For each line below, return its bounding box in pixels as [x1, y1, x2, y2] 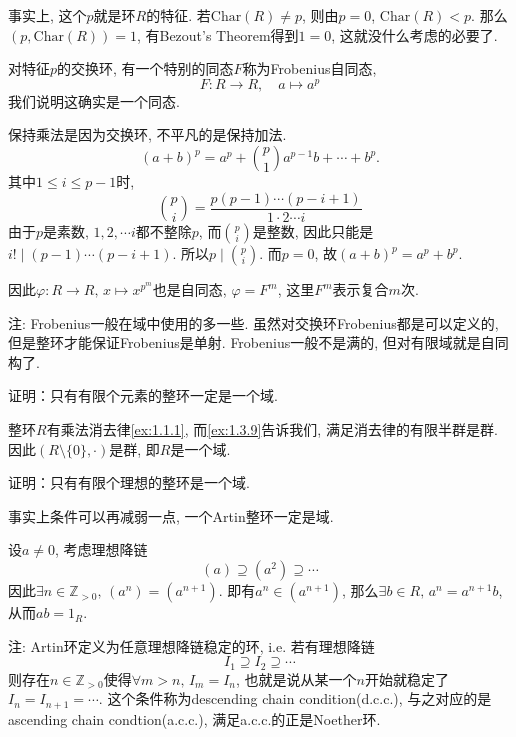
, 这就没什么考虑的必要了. [331, 24, 498, 45]
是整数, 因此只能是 [252, 221, 374, 242]
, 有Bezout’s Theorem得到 [136, 24, 299, 45]
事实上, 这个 [8, 5, 87, 25]
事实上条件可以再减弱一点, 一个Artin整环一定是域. [8, 505, 334, 526]
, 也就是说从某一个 [236, 668, 357, 689]
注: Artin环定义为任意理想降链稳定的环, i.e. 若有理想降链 [8, 635, 375, 656]
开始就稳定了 [364, 668, 449, 689]
